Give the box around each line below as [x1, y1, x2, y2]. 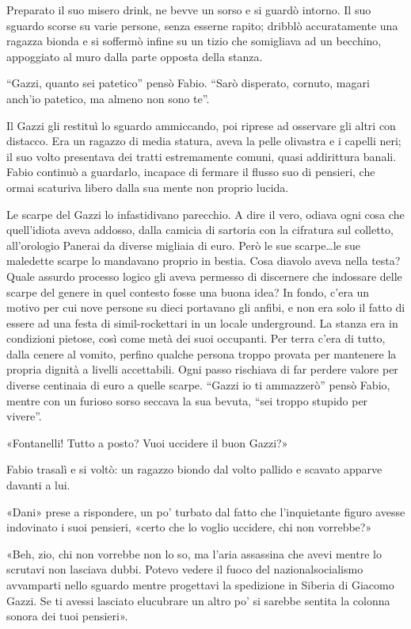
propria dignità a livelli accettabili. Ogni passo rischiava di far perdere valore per [6, 361, 398, 378]
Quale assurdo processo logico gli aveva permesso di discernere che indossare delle [6, 267, 402, 284]
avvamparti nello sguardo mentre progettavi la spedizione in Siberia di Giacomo [6, 577, 394, 593]
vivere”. [6, 408, 42, 424]
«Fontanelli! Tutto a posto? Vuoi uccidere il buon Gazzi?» [6, 434, 288, 451]
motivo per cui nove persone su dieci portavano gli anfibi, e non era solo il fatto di [6, 299, 405, 316]
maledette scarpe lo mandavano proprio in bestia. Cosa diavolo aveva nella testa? [6, 252, 401, 269]
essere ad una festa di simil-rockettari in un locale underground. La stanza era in [6, 314, 398, 331]
